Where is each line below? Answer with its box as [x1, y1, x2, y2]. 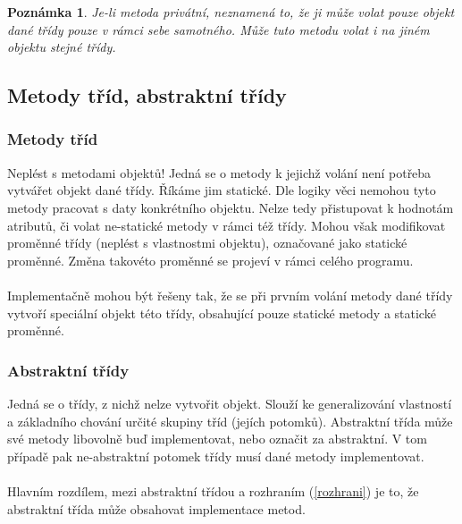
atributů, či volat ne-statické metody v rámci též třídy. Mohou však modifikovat [7, 216, 446, 234]
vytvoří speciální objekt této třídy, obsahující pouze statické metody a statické [7, 303, 436, 322]
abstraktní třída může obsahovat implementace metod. [7, 499, 306, 518]
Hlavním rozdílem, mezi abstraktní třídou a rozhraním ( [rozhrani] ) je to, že [7, 481, 419, 500]
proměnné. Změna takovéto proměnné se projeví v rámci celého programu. [7, 250, 414, 269]
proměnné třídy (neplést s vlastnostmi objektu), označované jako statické [7, 233, 407, 252]
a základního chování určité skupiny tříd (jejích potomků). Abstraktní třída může [7, 411, 453, 430]
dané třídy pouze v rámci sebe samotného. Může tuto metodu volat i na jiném [7, 20, 430, 38]
